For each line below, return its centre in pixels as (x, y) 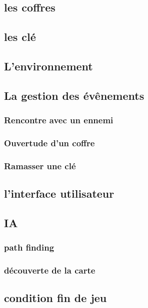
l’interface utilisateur (59, 193)
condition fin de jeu (55, 298)
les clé (20, 37)
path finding (29, 247)
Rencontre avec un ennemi (59, 120)
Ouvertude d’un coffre (49, 143)
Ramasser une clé (40, 165)
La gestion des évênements (74, 95)
